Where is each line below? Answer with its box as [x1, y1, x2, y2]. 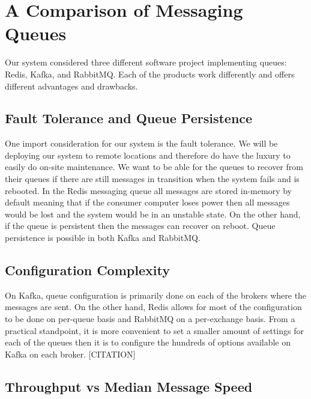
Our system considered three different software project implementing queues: [5, 56, 287, 69]
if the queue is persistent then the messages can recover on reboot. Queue [5, 219, 276, 232]
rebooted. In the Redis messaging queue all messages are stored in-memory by [5, 184, 292, 196]
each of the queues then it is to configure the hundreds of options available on [5, 336, 291, 349]
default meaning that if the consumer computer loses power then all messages [5, 196, 290, 209]
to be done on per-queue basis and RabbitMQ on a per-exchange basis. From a [5, 312, 295, 325]
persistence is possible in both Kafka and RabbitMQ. [5, 231, 201, 244]
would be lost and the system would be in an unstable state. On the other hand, [5, 207, 301, 220]
